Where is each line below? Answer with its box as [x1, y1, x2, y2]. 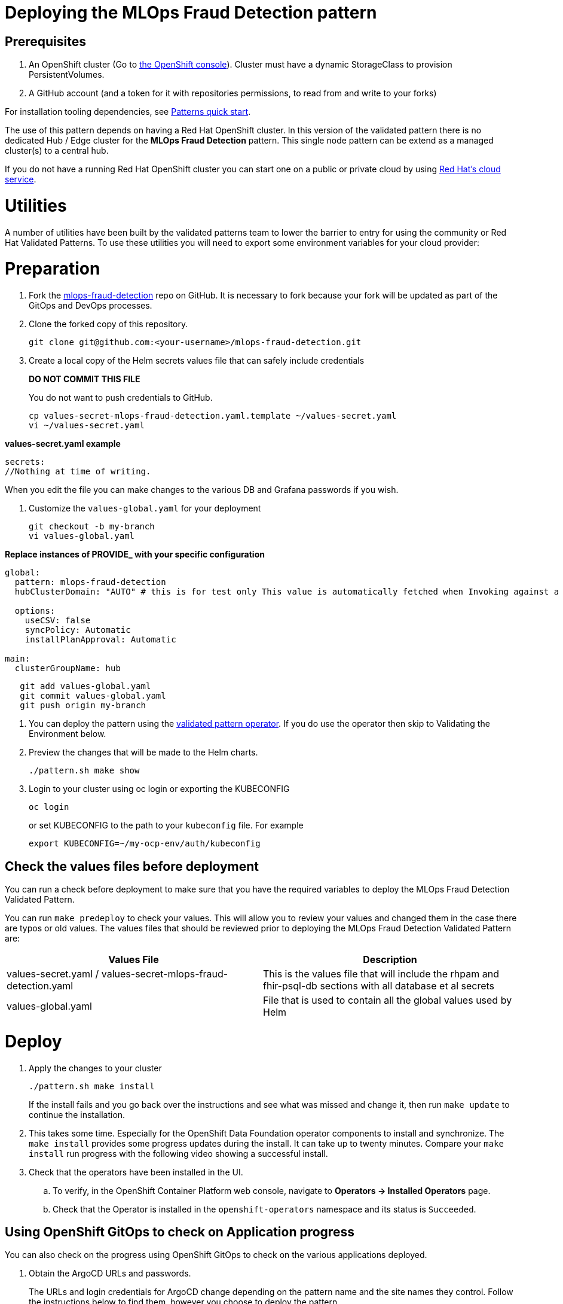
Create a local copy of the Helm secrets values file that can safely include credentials [29, 355, 365, 366]
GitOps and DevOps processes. [29, 300, 152, 311]
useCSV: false [25, 616, 91, 626]
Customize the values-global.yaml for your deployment [29, 503, 261, 514]
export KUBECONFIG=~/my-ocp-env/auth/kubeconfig [29, 839, 261, 849]
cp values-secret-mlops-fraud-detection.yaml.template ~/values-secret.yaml [29, 411, 397, 421]
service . [5, 174, 36, 185]
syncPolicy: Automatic [25, 625, 131, 635]
